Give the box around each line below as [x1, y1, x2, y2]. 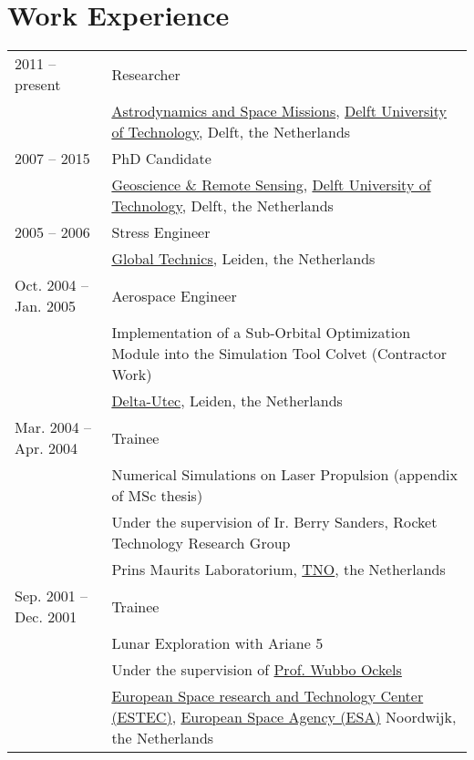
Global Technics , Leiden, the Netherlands [111, 248, 376, 270]
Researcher [111, 63, 180, 85]
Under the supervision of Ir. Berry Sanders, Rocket [111, 511, 438, 533]
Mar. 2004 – [15, 416, 92, 438]
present [15, 74, 61, 96]
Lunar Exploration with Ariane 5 [111, 632, 324, 654]
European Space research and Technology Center [111, 685, 424, 707]
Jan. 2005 [15, 295, 76, 317]
